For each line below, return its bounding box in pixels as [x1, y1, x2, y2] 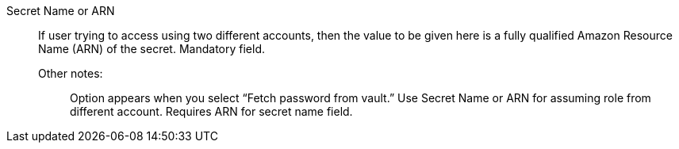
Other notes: [38, 67, 103, 80]
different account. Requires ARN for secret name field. [70, 105, 353, 118]
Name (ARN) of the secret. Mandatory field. [38, 42, 265, 55]
